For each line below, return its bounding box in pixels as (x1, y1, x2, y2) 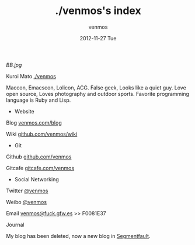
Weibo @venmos (6, 198, 47, 205)
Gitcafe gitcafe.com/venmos (6, 164, 75, 171)
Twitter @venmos (6, 187, 48, 194)
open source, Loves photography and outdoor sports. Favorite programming (6, 90, 190, 97)
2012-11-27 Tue (79, 34, 117, 42)
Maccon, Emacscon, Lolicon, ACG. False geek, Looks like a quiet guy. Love (6, 84, 187, 91)
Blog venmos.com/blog (6, 119, 62, 126)
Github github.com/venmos (6, 153, 72, 160)
